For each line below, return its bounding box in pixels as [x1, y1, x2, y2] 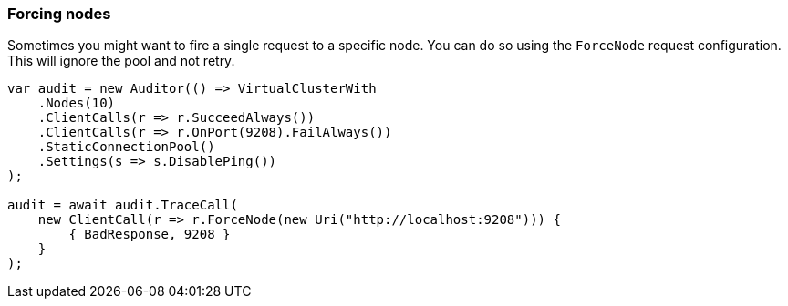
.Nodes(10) [37, 96, 116, 111]
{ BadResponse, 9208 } [68, 227, 231, 242]
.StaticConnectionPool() [37, 139, 215, 155]
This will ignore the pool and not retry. [7, 53, 235, 69]
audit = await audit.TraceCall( [7, 198, 238, 213]
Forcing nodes [7, 5, 111, 23]
